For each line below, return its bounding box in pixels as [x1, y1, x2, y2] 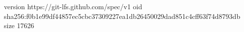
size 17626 [4, 20, 34, 31]
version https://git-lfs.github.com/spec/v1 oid [4, 1, 142, 11]
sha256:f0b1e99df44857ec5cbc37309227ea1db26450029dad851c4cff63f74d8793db [4, 11, 241, 21]
